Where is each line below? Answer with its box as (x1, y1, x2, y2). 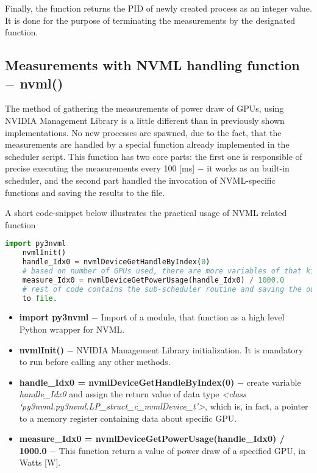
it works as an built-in (207, 162, 290, 175)
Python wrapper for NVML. (19, 323, 125, 336)
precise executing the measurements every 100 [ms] (5, 162, 195, 175)
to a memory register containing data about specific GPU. (19, 411, 237, 424)
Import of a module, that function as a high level (101, 311, 285, 323)
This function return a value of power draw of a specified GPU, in (59, 444, 306, 457)
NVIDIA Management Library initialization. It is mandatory (76, 343, 304, 356)
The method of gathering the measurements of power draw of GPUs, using (5, 102, 284, 115)
